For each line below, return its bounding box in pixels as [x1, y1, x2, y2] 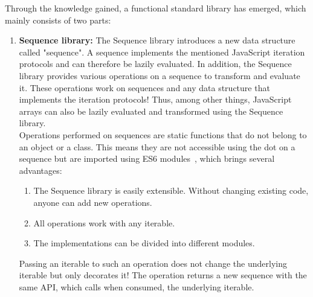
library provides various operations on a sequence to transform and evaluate [19, 69, 300, 81]
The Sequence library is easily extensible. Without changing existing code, [33, 184, 309, 197]
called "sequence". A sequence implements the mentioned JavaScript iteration [19, 45, 305, 58]
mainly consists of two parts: [5, 13, 111, 26]
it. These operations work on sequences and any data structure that [19, 81, 270, 94]
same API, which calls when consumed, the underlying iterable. [19, 280, 254, 293]
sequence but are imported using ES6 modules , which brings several [19, 152, 275, 165]
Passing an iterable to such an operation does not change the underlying [19, 257, 287, 269]
